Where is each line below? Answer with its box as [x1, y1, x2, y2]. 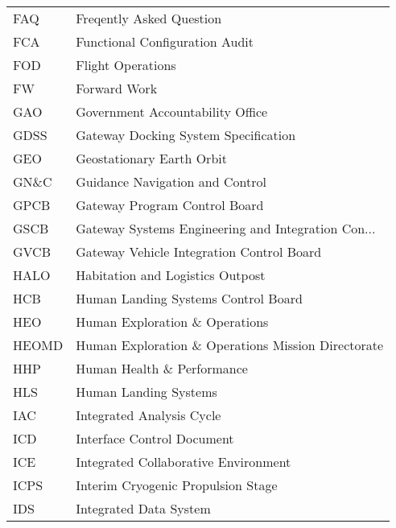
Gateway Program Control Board [76, 196, 264, 214]
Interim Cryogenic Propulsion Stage [76, 476, 278, 494]
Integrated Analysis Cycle [76, 406, 221, 424]
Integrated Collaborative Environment [76, 452, 291, 471]
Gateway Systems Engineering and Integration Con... [76, 219, 376, 237]
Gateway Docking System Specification [76, 126, 296, 144]
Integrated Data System [76, 499, 211, 518]
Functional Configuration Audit [76, 32, 254, 51]
